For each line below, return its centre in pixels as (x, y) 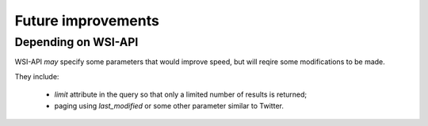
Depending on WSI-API (76, 42)
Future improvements (87, 21)
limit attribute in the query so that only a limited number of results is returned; (181, 94)
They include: (37, 76)
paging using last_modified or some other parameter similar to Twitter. (169, 105)
